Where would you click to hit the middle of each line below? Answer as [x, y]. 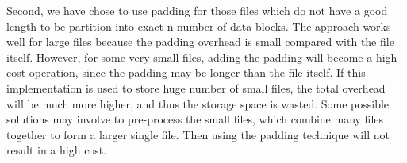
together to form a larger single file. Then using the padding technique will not [198, 134]
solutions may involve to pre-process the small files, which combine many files [195, 119]
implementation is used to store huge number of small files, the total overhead [196, 87]
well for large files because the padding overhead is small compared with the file [200, 42]
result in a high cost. [57, 150]
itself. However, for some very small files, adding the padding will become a [190, 57]
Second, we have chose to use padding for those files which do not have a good [197, 10]
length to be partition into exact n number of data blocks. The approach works [199, 26]
